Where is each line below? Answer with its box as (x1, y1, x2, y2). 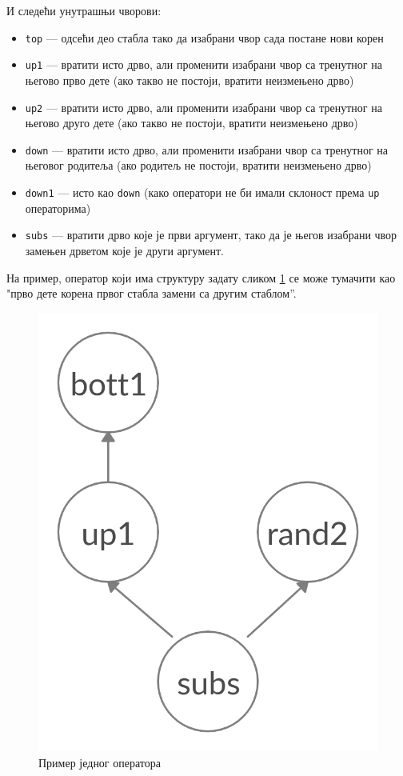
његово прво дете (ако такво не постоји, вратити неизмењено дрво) (25, 71, 354, 88)
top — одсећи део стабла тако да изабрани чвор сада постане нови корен (25, 29, 384, 46)
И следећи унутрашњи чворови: (6, 2, 162, 18)
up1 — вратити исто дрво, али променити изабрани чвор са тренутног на (25, 56, 382, 73)
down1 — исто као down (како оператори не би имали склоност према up (25, 184, 380, 200)
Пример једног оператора (38, 754, 161, 770)
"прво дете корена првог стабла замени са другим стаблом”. (6, 285, 297, 302)
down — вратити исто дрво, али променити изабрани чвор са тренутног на (25, 141, 389, 158)
